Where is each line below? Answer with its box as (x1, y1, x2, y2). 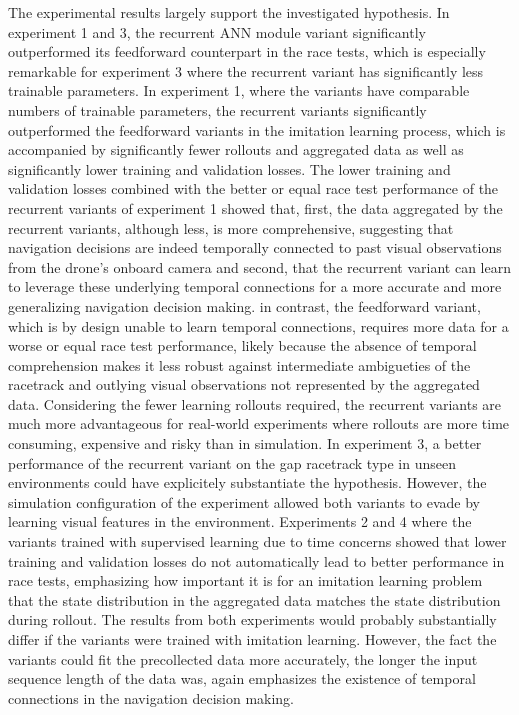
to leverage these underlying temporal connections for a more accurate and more (8, 276, 502, 297)
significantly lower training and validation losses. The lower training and (8, 158, 451, 179)
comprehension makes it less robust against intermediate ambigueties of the (8, 354, 471, 375)
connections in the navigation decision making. (8, 687, 295, 708)
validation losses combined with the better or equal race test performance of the (8, 178, 499, 199)
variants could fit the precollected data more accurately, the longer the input (8, 648, 478, 669)
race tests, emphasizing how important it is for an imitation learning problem (8, 570, 483, 591)
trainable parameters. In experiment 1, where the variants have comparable (8, 80, 470, 101)
